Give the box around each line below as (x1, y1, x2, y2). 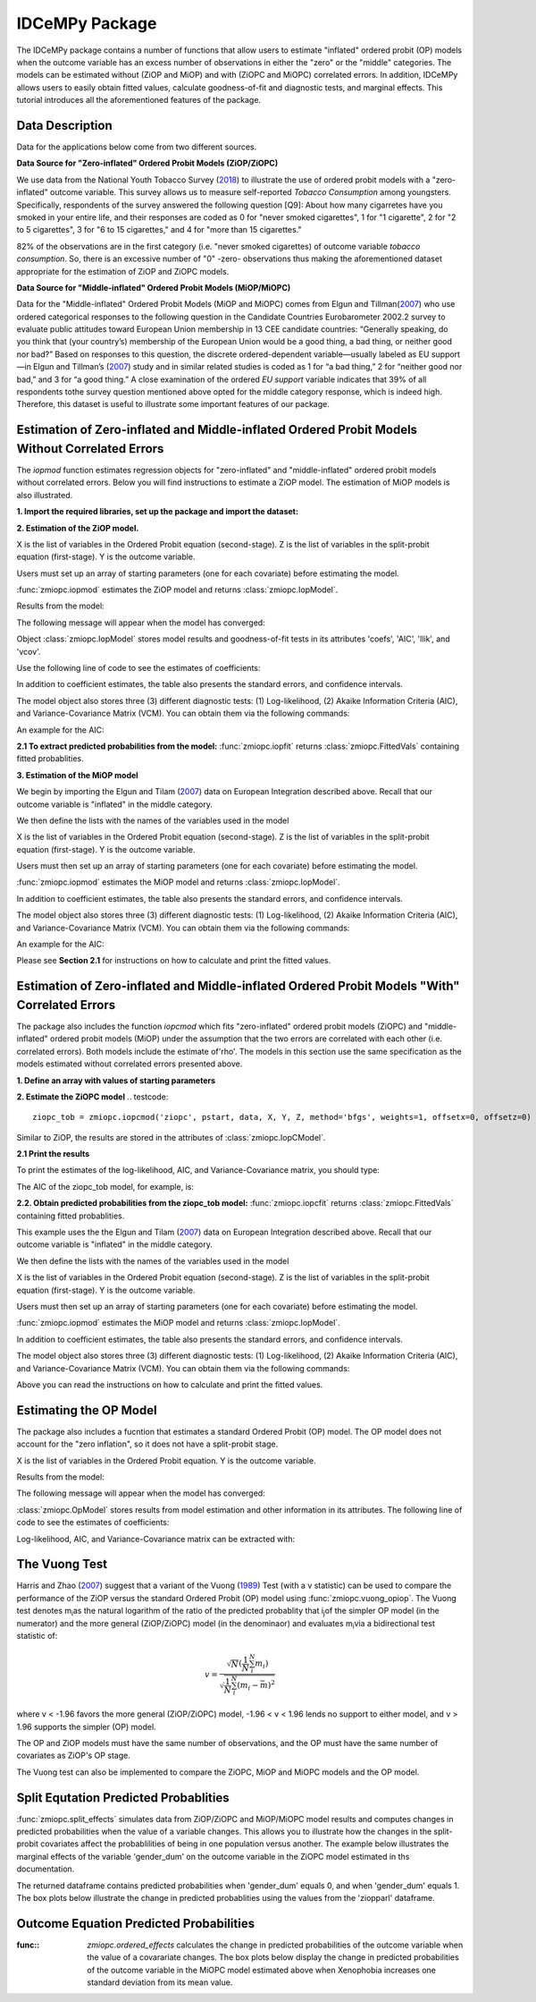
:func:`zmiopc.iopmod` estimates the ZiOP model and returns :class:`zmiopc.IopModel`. (16, 584, 339, 595)
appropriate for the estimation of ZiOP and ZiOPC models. (16, 266, 230, 276)
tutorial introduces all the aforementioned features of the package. (16, 95, 262, 106)
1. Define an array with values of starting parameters (16, 1074, 216, 1086)
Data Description (16, 117, 113, 133)
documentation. (16, 1863, 75, 1874)
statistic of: (16, 1631, 58, 1641)
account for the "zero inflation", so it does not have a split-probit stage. (16, 1438, 279, 1449)
